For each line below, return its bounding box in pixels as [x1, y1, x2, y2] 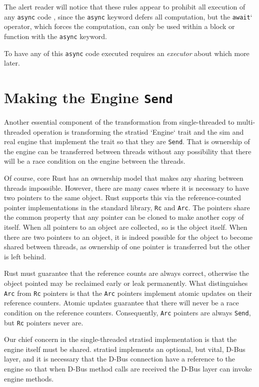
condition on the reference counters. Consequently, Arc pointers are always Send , [4, 307, 251, 317]
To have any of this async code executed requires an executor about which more [4, 48, 249, 58]
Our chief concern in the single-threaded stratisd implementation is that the [4, 334, 237, 344]
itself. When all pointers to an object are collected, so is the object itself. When [4, 222, 247, 232]
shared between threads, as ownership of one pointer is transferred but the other [4, 241, 250, 252]
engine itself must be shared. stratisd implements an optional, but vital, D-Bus [4, 343, 245, 354]
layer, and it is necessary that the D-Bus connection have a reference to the [4, 353, 235, 364]
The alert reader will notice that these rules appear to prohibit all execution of [4, 2, 245, 12]
